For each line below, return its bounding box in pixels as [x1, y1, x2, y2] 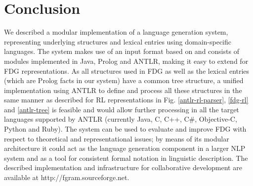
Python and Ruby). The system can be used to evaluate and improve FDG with [4, 124, 247, 134]
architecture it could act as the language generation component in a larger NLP [4, 143, 246, 153]
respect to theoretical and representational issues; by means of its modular [4, 133, 229, 143]
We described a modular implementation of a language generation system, [4, 27, 228, 37]
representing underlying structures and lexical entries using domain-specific [4, 36, 231, 46]
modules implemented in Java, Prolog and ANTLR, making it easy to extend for [4, 55, 249, 66]
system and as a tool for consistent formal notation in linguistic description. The [4, 152, 248, 163]
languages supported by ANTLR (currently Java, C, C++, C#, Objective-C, [4, 114, 237, 124]
